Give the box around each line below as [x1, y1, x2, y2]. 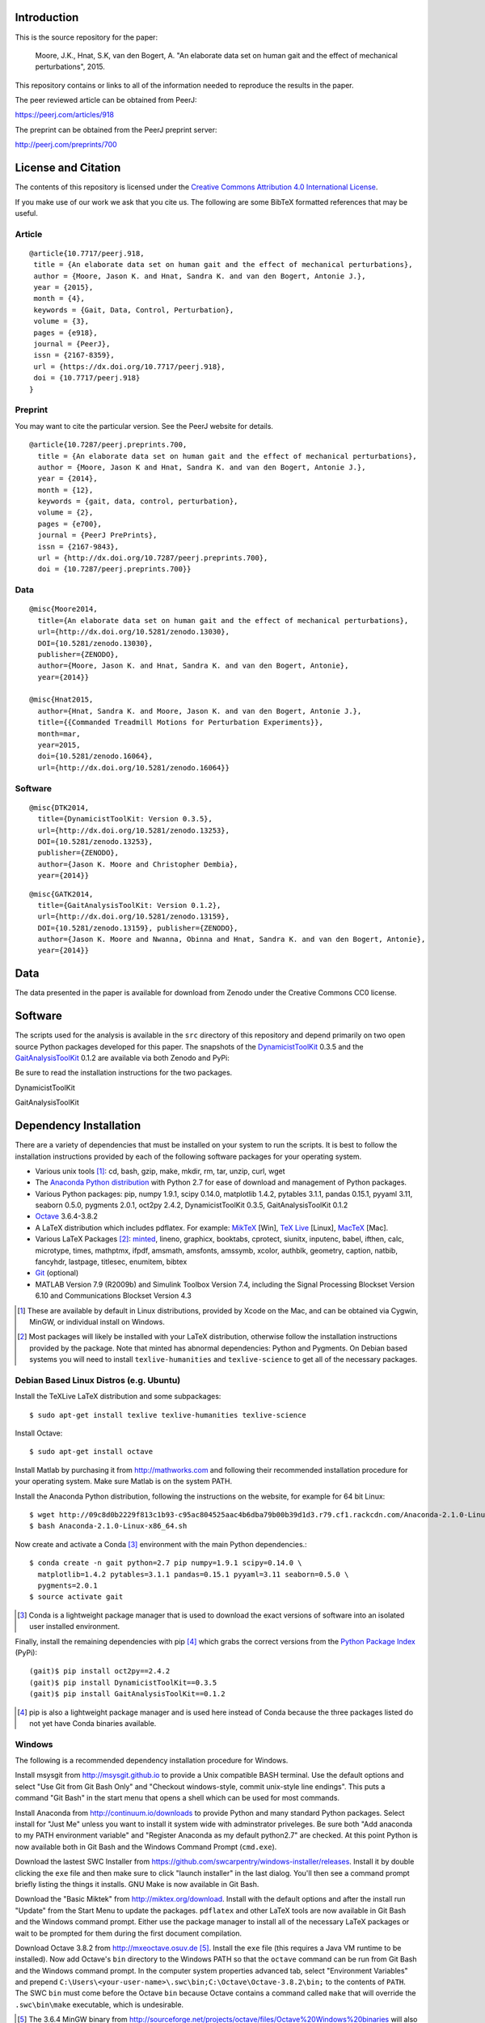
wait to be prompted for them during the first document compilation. [15, 1928, 242, 1938]
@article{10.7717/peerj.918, [29, 248, 145, 258]
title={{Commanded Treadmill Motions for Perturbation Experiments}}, [37, 718, 323, 727]
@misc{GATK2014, [29, 889, 94, 898]
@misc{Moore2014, [29, 604, 98, 614]
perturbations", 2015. [35, 61, 105, 72]
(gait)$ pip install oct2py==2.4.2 [29, 1667, 171, 1676]
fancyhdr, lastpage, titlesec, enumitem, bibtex [35, 1257, 188, 1266]
